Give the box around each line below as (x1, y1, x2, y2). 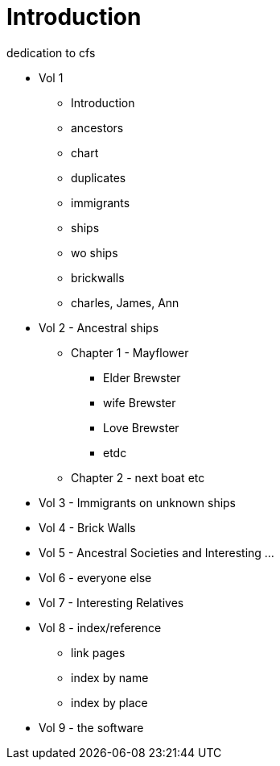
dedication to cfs (6, 45, 96, 60)
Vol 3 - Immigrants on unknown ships (39, 495, 237, 510)
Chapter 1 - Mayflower (71, 345, 189, 360)
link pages (71, 645, 126, 660)
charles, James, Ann (71, 295, 179, 310)
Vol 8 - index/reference (39, 620, 162, 635)
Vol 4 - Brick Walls (39, 520, 136, 535)
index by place (71, 695, 148, 710)
